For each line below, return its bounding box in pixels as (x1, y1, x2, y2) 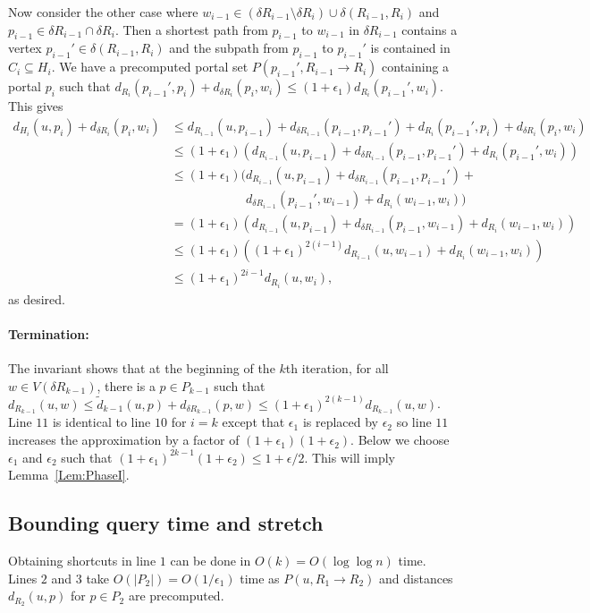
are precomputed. (128, 586, 224, 605)
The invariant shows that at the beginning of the (8, 358, 275, 377)
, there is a (97, 376, 156, 395)
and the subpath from (169, 38, 289, 57)
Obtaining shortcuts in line (8, 551, 156, 570)
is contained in (370, 38, 451, 57)
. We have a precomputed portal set (51, 57, 249, 76)
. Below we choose (350, 430, 450, 449)
